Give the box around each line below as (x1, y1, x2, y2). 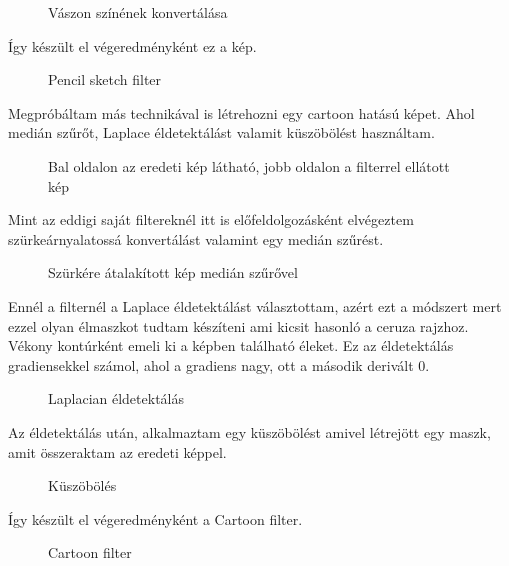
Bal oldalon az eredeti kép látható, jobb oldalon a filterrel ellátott (48, 155, 450, 176)
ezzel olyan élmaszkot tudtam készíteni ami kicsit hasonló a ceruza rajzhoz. (8, 315, 469, 336)
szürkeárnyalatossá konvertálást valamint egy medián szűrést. (8, 228, 384, 249)
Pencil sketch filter (48, 69, 162, 90)
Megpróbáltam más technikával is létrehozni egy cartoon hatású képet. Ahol (8, 102, 475, 123)
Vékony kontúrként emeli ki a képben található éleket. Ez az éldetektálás (8, 335, 454, 356)
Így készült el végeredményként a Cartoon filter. (8, 508, 303, 529)
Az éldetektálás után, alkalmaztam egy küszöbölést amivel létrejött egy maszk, (8, 421, 491, 442)
